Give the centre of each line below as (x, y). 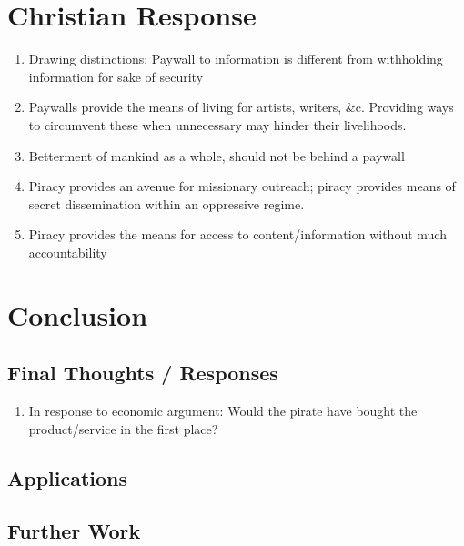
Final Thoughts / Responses (143, 373)
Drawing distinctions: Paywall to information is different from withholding (236, 59)
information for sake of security (116, 76)
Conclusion (78, 314)
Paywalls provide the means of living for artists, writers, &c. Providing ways (241, 107)
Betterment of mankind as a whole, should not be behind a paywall (217, 155)
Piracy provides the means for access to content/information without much (237, 234)
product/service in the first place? (123, 428)
